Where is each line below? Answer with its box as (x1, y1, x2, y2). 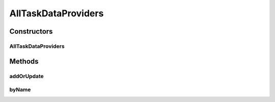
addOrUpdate (9, 72, 44, 80)
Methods (9, 57, 39, 66)
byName (9, 86, 31, 93)
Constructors (9, 27, 53, 36)
